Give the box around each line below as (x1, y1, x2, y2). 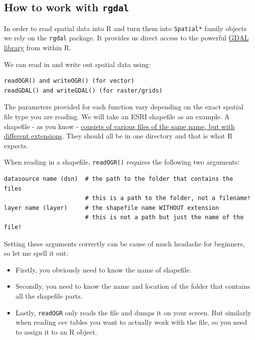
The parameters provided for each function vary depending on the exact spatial (4, 102, 244, 112)
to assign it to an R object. (15, 326, 97, 337)
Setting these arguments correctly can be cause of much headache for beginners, (4, 238, 245, 248)
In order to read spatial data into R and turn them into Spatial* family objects (4, 23, 247, 33)
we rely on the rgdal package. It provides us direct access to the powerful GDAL (4, 33, 249, 43)
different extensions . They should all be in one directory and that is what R (4, 131, 233, 141)
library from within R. (4, 42, 71, 53)
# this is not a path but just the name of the (85, 214, 244, 221)
